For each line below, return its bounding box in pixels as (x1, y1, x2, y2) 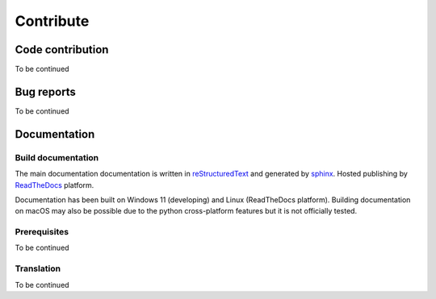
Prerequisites (15, 226, 69, 238)
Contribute (15, 12, 90, 30)
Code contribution (15, 43, 109, 56)
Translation (15, 263, 61, 274)
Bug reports (15, 85, 77, 98)
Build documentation (15, 152, 99, 163)
